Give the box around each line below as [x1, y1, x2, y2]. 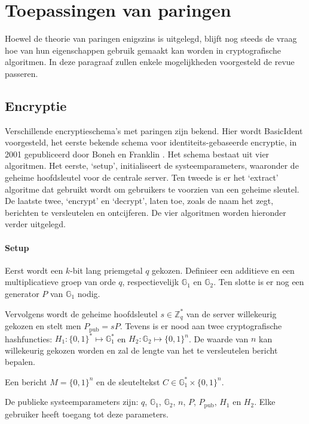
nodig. [77, 287, 100, 300]
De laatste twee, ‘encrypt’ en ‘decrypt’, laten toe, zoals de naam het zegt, [5, 194, 274, 207]
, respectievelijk [122, 276, 179, 288]
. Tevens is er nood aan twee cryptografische [120, 320, 282, 332]
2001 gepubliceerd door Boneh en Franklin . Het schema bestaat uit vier [5, 147, 270, 160]
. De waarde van [188, 332, 249, 345]
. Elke [254, 395, 276, 408]
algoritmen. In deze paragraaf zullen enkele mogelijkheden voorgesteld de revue [5, 55, 295, 68]
